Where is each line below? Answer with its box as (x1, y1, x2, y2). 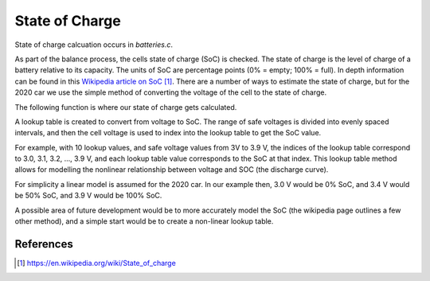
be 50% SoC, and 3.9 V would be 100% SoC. (14, 191, 162, 201)
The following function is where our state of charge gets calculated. (14, 102, 237, 111)
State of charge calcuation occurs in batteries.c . (14, 40, 173, 49)
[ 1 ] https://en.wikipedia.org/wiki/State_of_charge (17, 258, 177, 267)
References (14, 237, 73, 251)
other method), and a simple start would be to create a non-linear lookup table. (14, 217, 274, 226)
